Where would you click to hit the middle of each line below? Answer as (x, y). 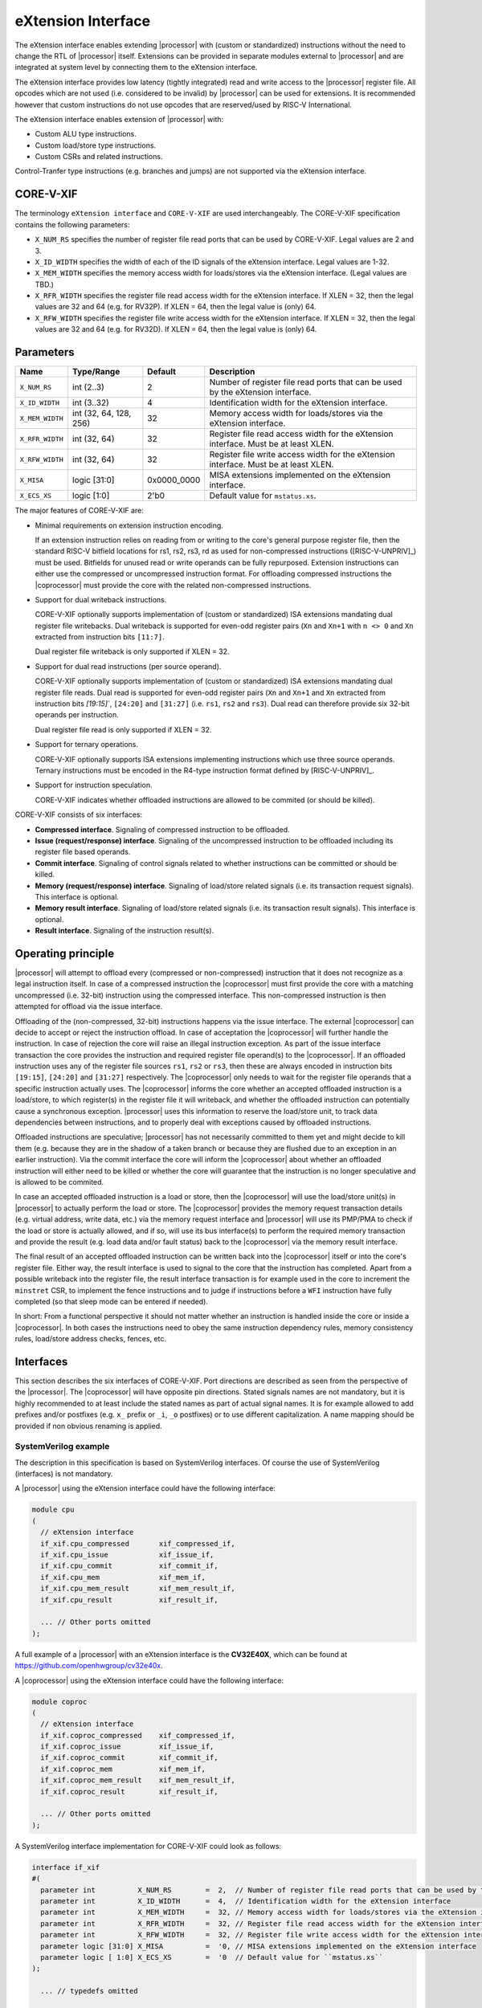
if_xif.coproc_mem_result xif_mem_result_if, (138, 1780)
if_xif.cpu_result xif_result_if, (129, 1600)
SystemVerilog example (62, 1447)
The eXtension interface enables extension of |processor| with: (119, 119)
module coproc (59, 1702)
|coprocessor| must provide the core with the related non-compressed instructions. (173, 585)
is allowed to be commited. (59, 1182)
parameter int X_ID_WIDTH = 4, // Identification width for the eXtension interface (246, 1901)
